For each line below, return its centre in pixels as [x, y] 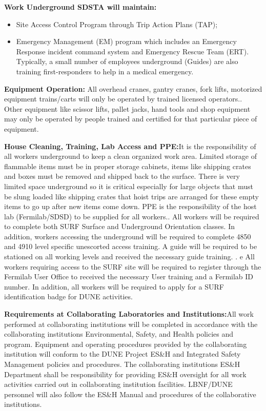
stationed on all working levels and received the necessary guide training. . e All [129, 256]
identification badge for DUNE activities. [68, 296]
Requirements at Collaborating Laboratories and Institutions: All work [129, 314]
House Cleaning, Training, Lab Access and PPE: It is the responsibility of [130, 146]
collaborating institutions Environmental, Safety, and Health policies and [119, 334]
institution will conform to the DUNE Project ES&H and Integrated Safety [122, 354]
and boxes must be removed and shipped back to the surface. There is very [122, 176]
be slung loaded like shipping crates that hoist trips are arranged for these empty [131, 196]
